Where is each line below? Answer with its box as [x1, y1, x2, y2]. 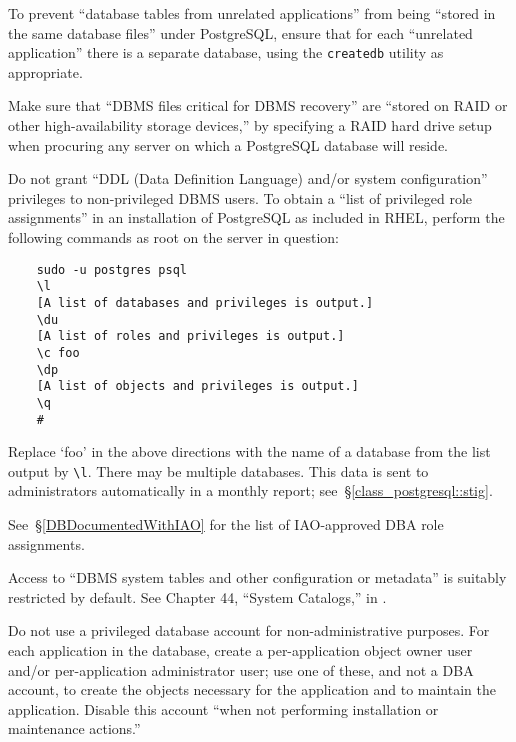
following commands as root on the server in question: [8, 227, 339, 247]
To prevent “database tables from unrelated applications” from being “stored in [8, 3, 496, 23]
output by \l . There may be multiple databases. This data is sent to [8, 460, 429, 481]
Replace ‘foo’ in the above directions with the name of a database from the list [8, 441, 491, 462]
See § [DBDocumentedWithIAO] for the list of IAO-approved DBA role [8, 514, 444, 534]
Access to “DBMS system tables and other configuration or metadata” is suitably [8, 567, 507, 588]
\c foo [36, 345, 80, 360]
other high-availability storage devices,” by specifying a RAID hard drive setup [8, 115, 492, 136]
